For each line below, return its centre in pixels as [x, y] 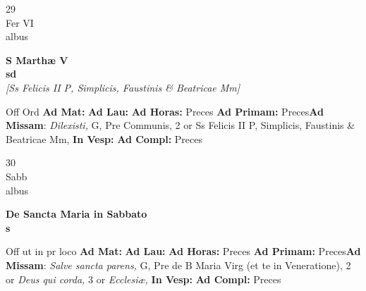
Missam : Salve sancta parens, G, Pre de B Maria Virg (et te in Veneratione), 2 [178, 265]
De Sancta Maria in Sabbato [77, 214]
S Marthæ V [37, 60]
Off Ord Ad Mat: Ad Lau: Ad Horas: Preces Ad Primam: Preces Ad [165, 111]
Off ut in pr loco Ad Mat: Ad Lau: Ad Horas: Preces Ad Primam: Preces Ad [183, 251]
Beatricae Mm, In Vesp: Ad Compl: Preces [104, 138]
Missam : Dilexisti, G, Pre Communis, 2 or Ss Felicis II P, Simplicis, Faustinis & [181, 125]
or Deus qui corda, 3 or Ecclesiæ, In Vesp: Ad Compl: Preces [144, 279]
